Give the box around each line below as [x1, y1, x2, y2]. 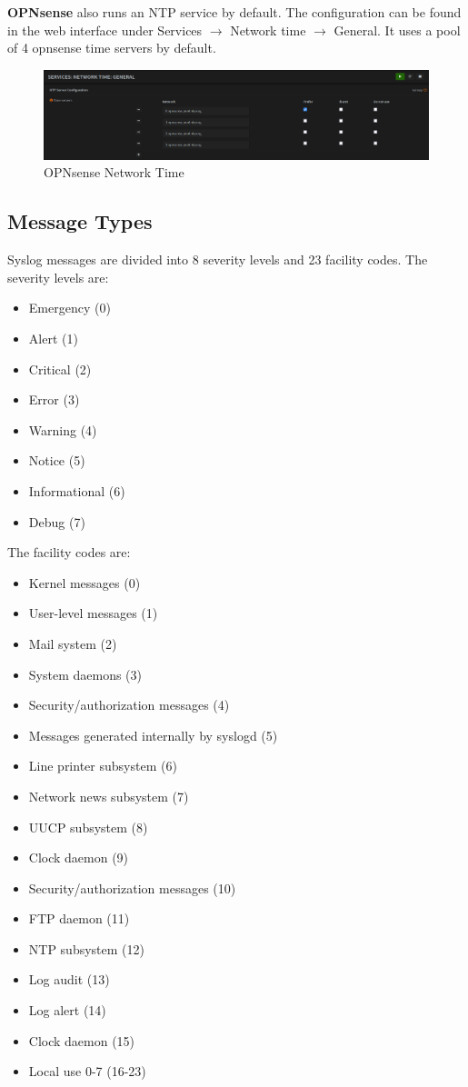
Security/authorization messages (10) [28, 878, 236, 897]
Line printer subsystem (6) [28, 756, 177, 775]
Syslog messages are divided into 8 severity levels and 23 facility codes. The [7, 250, 428, 269]
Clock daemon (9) [28, 848, 129, 867]
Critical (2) [28, 359, 92, 378]
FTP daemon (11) [28, 909, 130, 928]
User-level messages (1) [28, 603, 158, 623]
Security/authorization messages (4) [28, 695, 230, 714]
